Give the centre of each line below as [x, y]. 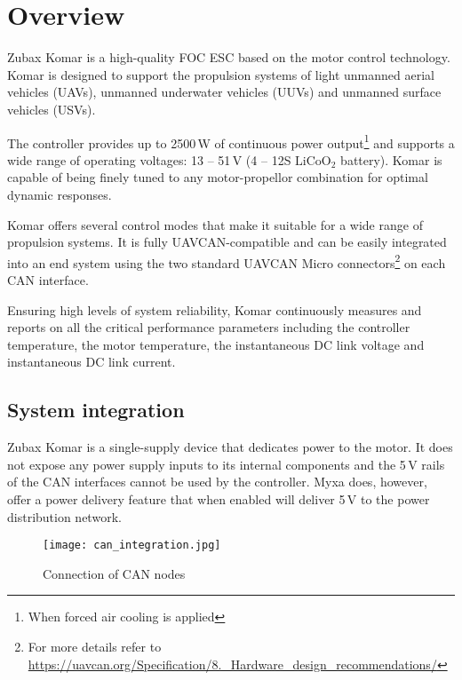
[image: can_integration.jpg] [132, 546]
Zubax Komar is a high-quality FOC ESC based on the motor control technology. [229, 57]
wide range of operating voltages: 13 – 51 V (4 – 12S [149, 159]
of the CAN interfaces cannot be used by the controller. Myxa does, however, [217, 482]
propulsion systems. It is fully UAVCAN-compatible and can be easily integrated [227, 242]
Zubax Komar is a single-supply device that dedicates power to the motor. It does [230, 447]
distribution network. [64, 516]
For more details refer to [95, 646]
